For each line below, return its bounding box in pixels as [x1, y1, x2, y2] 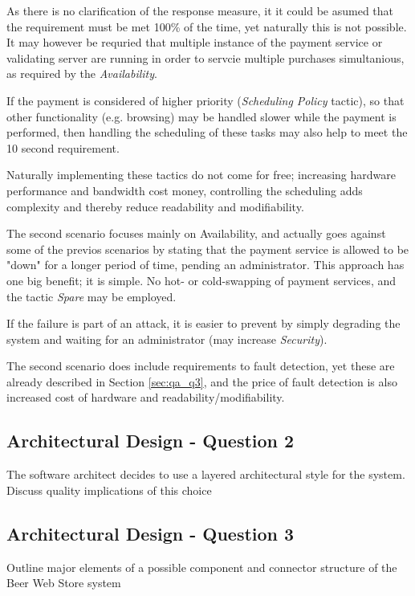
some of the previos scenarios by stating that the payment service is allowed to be [6, 240, 409, 257]
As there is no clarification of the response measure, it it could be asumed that [6, 2, 394, 18]
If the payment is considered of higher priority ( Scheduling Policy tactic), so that [6, 92, 405, 108]
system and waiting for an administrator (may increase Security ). [6, 330, 328, 347]
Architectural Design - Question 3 [6, 520, 295, 545]
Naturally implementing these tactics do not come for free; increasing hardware [6, 166, 397, 183]
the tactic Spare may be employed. [6, 288, 177, 304]
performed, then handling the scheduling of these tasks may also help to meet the [6, 124, 408, 141]
